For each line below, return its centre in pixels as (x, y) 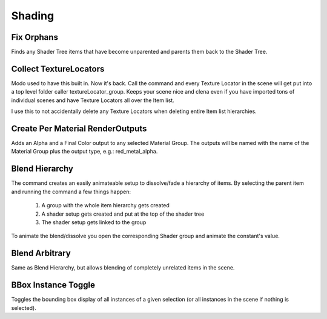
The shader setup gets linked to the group (94, 222)
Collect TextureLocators (58, 69)
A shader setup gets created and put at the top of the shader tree (123, 214)
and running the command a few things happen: (71, 192)
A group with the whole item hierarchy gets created (105, 205)
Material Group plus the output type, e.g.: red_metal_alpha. (84, 152)
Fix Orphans (35, 37)
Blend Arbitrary (41, 253)
